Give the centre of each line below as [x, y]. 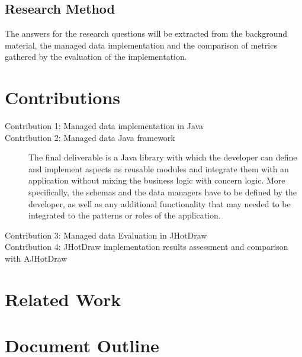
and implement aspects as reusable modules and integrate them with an [159, 168]
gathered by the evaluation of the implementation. [96, 57]
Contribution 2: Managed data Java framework [90, 137]
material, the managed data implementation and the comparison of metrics [141, 45]
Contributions [63, 97]
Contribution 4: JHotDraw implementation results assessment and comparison [147, 247]
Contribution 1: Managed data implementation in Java [104, 126]
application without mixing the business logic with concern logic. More [157, 180]
